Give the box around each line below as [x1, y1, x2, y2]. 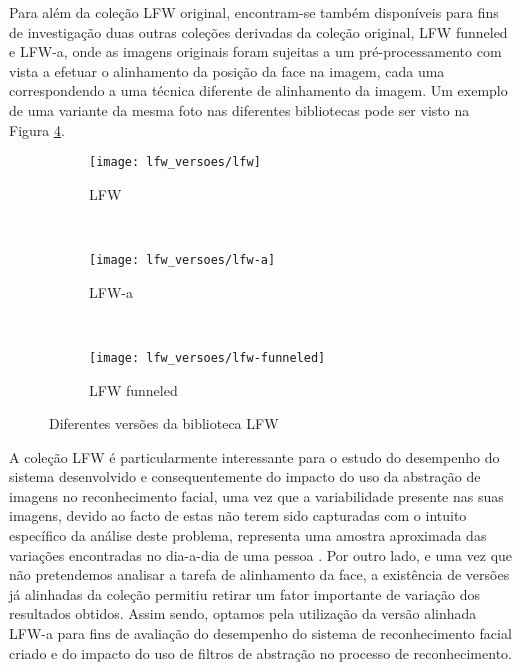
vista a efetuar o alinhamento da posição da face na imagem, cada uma [9, 60, 445, 81]
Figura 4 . [9, 119, 65, 140]
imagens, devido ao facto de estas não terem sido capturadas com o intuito [9, 505, 467, 526]
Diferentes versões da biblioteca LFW [49, 413, 279, 434]
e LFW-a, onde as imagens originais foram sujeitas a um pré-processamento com [9, 41, 502, 62]
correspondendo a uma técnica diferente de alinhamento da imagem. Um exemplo [9, 80, 508, 101]
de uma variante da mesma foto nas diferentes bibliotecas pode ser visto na [9, 99, 470, 120]
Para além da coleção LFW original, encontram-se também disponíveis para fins [9, 2, 499, 22]
